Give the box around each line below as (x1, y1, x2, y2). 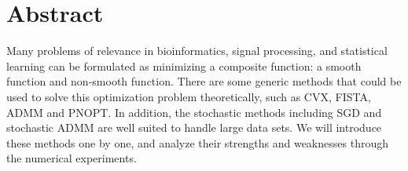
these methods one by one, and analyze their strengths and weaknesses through (6, 134, 388, 151)
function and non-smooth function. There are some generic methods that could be (6, 73, 402, 89)
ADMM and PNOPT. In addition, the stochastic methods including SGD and (6, 104, 382, 120)
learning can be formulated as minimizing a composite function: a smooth (6, 57, 362, 74)
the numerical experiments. (6, 150, 137, 166)
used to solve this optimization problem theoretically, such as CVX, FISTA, (6, 88, 371, 104)
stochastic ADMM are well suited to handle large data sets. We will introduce (6, 119, 382, 136)
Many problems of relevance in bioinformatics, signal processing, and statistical (6, 42, 388, 59)
